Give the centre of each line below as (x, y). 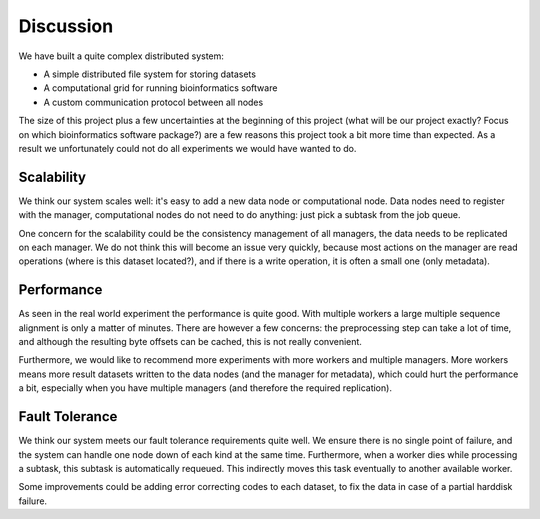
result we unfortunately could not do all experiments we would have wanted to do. (187, 148)
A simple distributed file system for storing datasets (150, 74)
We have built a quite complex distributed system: (121, 56)
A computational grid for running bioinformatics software (160, 88)
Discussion (66, 26)
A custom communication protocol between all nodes (153, 102)
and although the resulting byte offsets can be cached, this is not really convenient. (190, 342)
